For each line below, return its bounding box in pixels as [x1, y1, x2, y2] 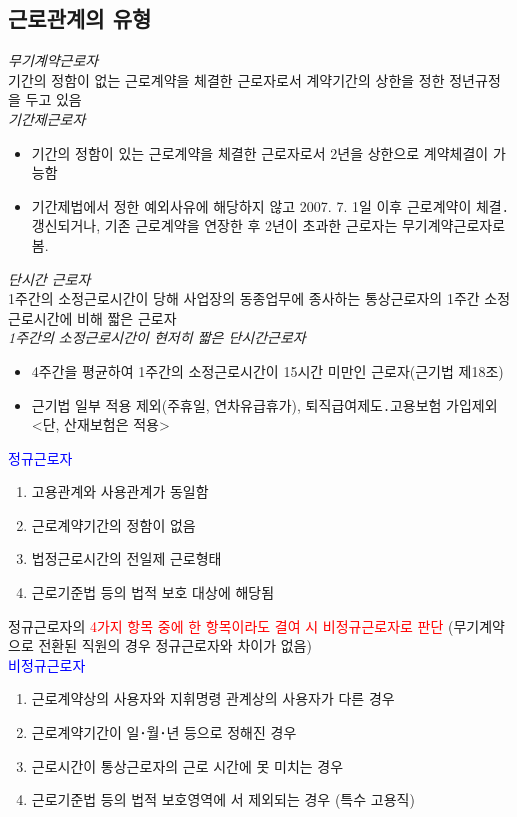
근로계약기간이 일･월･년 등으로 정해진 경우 [31, 722, 297, 743]
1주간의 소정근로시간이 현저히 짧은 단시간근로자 [8, 327, 306, 348]
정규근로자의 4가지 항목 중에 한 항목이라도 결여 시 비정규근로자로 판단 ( [8, 615, 454, 636]
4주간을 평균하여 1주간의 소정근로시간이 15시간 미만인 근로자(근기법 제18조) [31, 360, 504, 381]
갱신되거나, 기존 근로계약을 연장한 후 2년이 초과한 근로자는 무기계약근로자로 [31, 215, 506, 236]
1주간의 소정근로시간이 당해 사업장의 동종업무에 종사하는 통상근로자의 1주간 [8, 288, 480, 309]
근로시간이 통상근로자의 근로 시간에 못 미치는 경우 [31, 755, 344, 776]
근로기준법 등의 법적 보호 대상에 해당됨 [31, 582, 275, 603]
